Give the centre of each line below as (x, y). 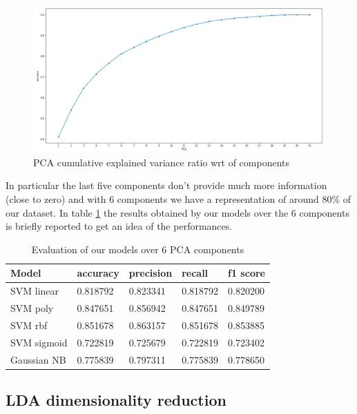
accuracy (98, 273)
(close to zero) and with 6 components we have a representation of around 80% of (178, 199)
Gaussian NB (38, 359)
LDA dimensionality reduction (116, 400)
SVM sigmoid (39, 342)
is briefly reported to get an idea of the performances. (119, 226)
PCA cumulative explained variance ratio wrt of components (161, 162)
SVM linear (35, 291)
